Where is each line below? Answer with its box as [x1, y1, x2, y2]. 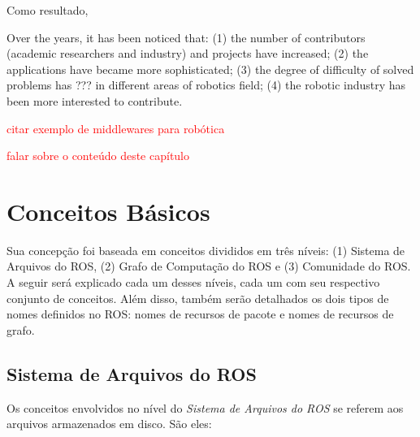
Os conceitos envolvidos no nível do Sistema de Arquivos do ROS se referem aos [6, 399, 404, 416]
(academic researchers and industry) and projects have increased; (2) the [6, 45, 369, 62]
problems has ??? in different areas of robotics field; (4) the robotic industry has [6, 76, 406, 93]
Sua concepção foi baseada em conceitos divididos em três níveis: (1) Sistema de [6, 241, 405, 258]
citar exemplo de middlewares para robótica [6, 119, 225, 136]
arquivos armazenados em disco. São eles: [6, 415, 212, 432]
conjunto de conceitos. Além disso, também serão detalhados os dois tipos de [6, 289, 389, 306]
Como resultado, [6, 2, 89, 18]
